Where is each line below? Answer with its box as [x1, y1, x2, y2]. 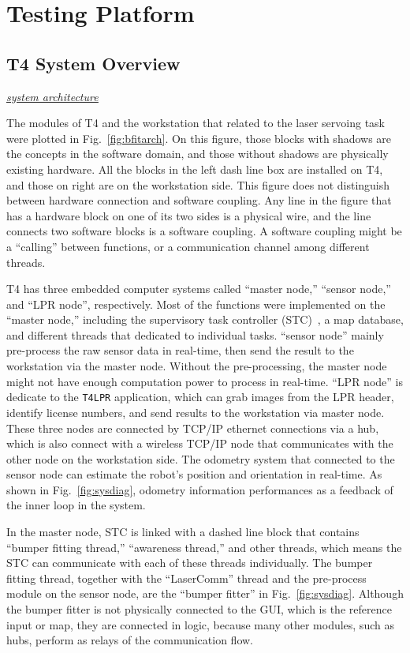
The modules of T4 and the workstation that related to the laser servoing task [6, 114, 386, 131]
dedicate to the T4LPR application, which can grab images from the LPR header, [6, 388, 394, 405]
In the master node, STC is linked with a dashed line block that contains [6, 524, 360, 540]
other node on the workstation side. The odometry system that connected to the [6, 450, 395, 467]
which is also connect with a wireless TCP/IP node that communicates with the [6, 435, 393, 452]
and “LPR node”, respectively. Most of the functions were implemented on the [6, 295, 386, 312]
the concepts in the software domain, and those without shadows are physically [6, 145, 389, 162]
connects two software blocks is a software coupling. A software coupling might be [6, 223, 402, 239]
